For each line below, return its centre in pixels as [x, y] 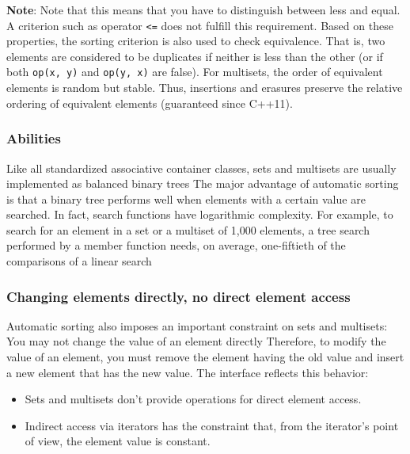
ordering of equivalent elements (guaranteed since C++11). [150, 103]
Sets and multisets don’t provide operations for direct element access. [193, 399]
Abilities [34, 138]
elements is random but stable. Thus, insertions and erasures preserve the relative [205, 88]
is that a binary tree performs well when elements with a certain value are [186, 198]
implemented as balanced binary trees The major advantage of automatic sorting [203, 183]
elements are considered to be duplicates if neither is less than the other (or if [195, 56]
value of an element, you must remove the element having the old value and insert [205, 357]
